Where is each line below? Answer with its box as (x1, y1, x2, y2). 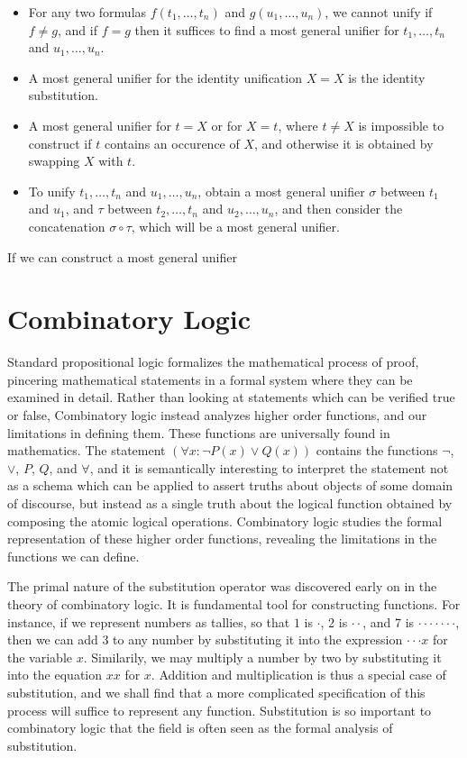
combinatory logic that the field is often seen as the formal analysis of (7, 718, 393, 737)
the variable (7, 647, 72, 666)
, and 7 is (362, 612, 415, 631)
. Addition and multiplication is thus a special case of (151, 665, 446, 684)
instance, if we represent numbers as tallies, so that (7, 612, 290, 631)
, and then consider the (274, 199, 403, 218)
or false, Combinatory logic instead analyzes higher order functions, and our (7, 406, 427, 425)
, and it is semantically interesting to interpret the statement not (89, 458, 449, 477)
